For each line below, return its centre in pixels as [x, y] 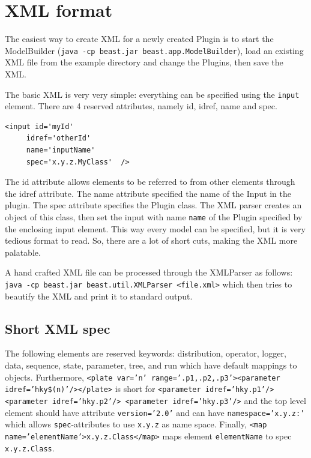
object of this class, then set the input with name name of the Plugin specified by [154, 216]
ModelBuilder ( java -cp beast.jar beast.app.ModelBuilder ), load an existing [154, 50]
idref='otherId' [59, 138]
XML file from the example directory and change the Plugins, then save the [144, 62]
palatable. [23, 252]
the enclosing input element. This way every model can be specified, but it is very [155, 228]
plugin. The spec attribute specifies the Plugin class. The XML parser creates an [153, 205]
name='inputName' [61, 150]
